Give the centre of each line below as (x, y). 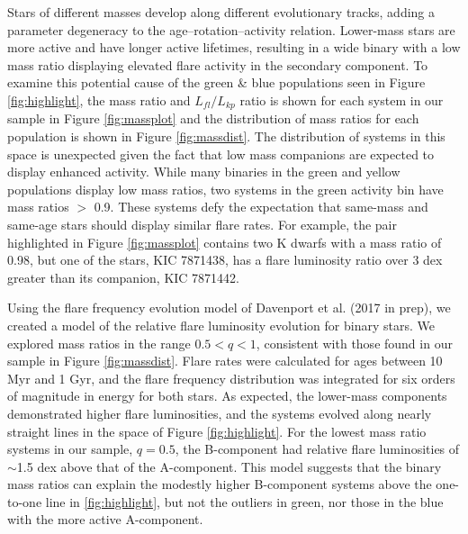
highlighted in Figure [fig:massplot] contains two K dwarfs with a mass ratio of (225, 242)
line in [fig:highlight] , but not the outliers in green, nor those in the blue (244, 501)
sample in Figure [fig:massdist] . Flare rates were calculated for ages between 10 (225, 361)
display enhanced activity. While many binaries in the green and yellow (204, 172)
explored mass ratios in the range (99, 343)
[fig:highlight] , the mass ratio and (99, 100)
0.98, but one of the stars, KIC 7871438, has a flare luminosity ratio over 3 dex (225, 260)
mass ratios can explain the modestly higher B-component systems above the (220, 484)
